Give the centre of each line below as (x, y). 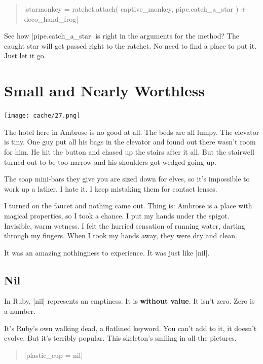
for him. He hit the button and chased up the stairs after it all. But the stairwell (129, 151)
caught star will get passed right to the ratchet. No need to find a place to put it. (130, 45)
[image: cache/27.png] (42, 116)
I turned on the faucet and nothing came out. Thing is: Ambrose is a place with (128, 206)
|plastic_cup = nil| (53, 355)
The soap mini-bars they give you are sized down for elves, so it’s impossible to (127, 179)
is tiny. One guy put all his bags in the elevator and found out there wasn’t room (130, 142)
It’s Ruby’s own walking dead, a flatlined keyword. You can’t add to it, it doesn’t (130, 328)
